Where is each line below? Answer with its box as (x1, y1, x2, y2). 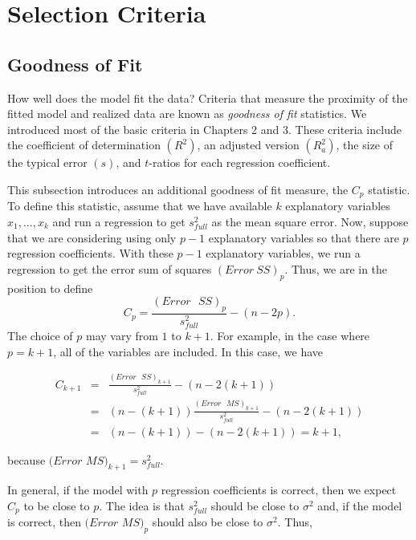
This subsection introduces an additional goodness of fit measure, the (7, 181, 349, 197)
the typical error (7, 154, 88, 171)
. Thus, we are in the (284, 260, 388, 277)
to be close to (23, 497, 90, 514)
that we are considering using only (7, 229, 177, 246)
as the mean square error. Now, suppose (211, 213, 409, 229)
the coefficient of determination (7, 136, 161, 153)
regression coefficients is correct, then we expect (161, 481, 397, 498)
